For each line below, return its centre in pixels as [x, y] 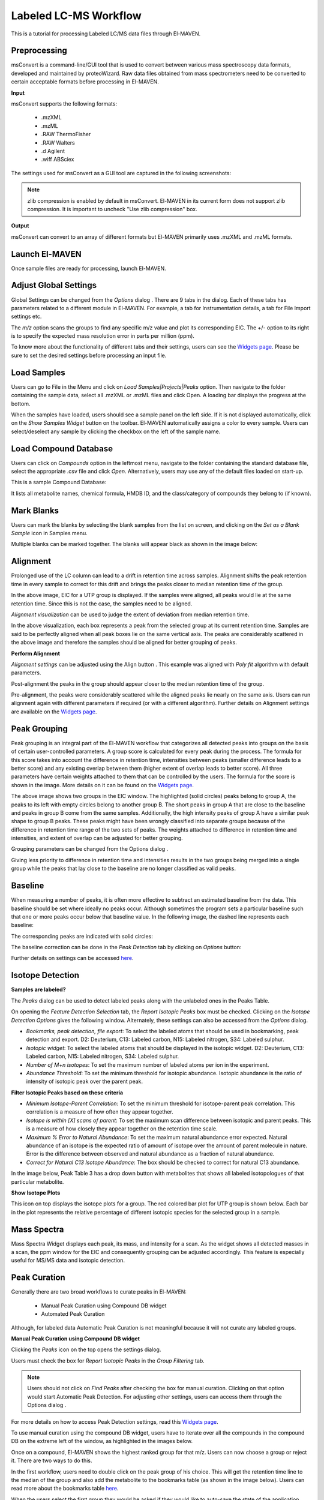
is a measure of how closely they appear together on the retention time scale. [122, 1129]
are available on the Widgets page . [54, 712]
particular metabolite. [37, 1181]
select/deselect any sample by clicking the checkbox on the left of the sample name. [116, 431]
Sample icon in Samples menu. [49, 533]
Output [20, 226]
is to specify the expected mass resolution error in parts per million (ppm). [103, 336]
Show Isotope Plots [36, 1192]
